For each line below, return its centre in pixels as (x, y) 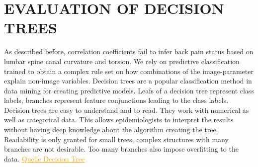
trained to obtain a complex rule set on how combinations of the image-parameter (129, 71)
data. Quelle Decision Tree (44, 158)
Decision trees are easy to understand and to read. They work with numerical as (127, 110)
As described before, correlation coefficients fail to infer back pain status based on (129, 51)
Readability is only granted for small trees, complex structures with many (116, 139)
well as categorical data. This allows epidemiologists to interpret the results (119, 120)
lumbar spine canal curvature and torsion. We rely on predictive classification (122, 61)
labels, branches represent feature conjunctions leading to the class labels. (116, 100)
